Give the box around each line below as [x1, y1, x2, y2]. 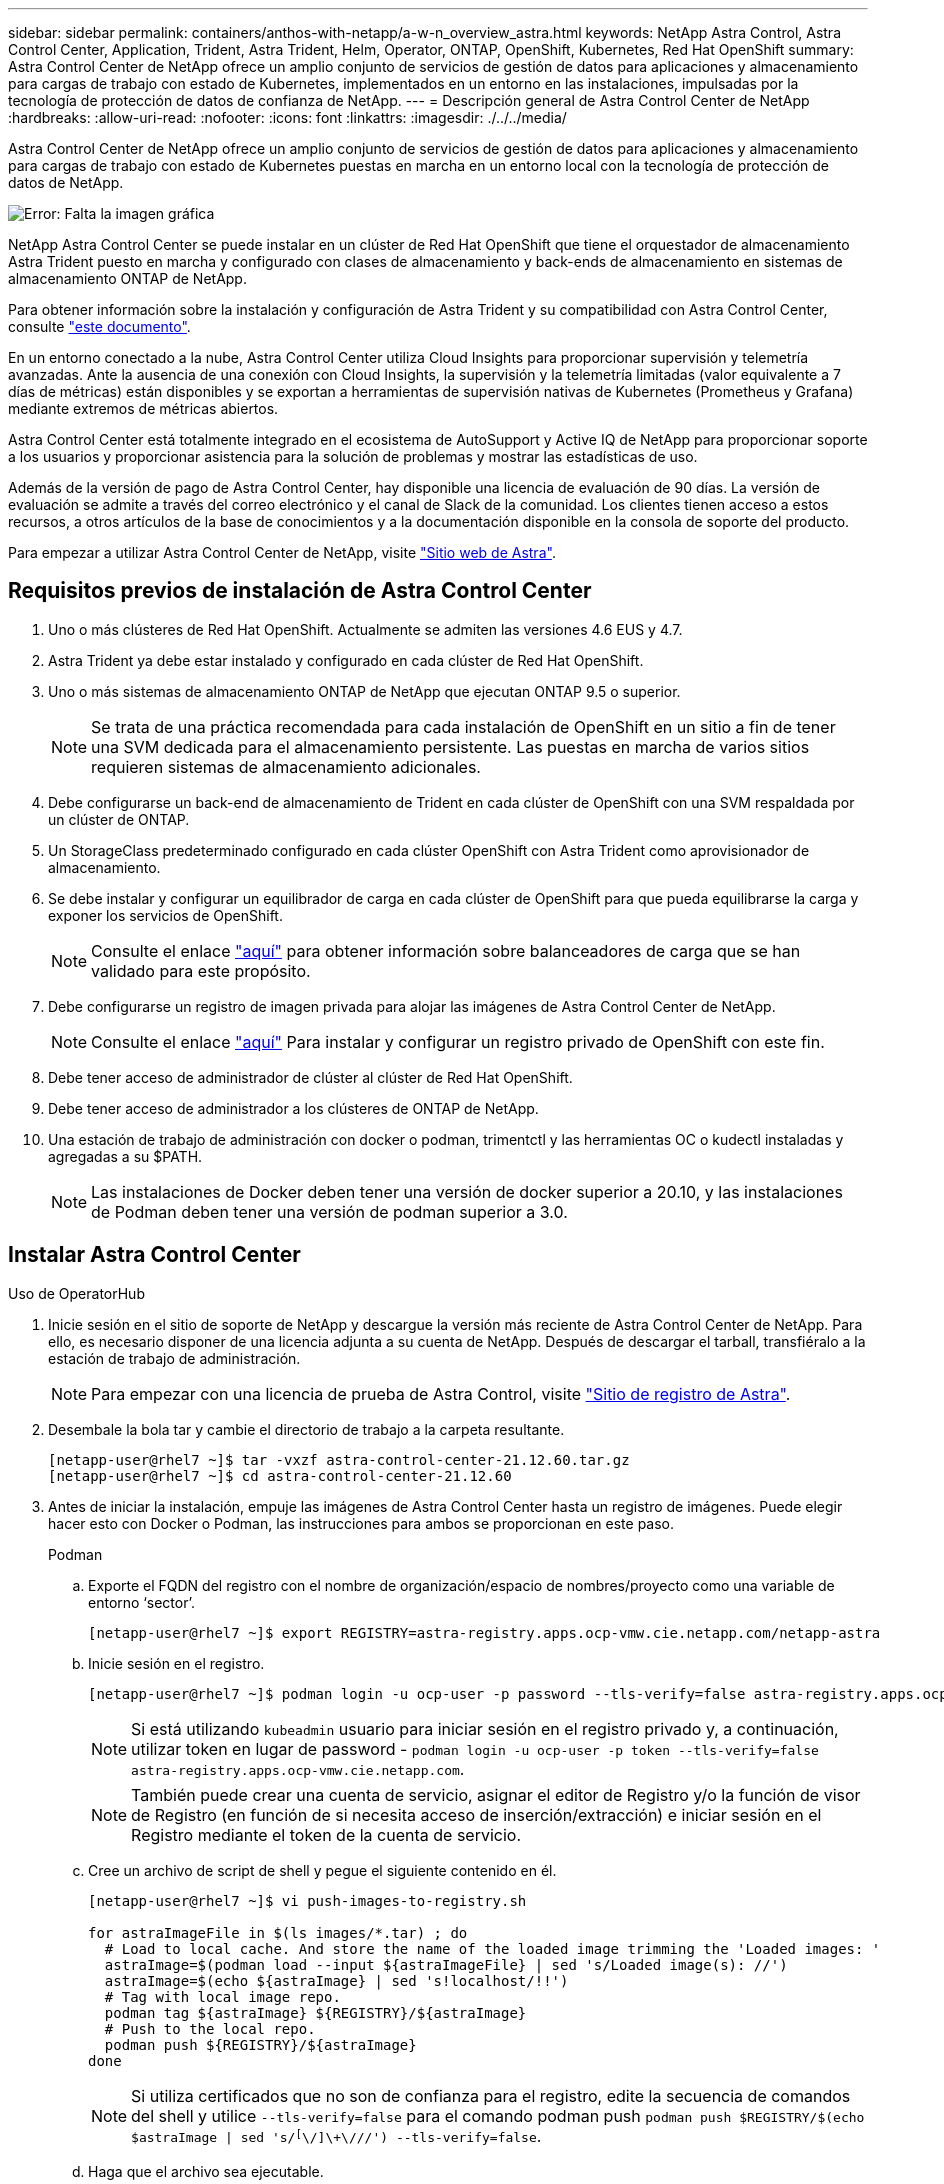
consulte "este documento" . [8, 318, 191, 335]
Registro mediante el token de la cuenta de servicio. [131, 1824, 522, 1845]
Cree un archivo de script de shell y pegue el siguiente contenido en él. [88, 1861, 557, 1879]
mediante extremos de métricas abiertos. [8, 400, 279, 417]
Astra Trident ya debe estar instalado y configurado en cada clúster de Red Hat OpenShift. [48, 651, 644, 669]
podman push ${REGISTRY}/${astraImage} [104, 2036, 417, 2053]
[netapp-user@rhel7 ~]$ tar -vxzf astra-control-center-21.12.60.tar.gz [48, 1451, 630, 1468]
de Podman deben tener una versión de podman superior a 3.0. [91, 1201, 568, 1222]
